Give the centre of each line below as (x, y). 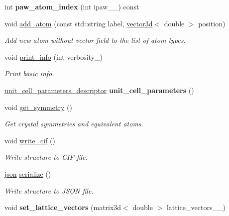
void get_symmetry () (38, 107)
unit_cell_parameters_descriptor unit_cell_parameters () (99, 90)
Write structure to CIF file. (46, 157)
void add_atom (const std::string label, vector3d (79, 23)
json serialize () (28, 173)
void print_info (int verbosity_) (54, 56)
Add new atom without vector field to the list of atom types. (95, 40)
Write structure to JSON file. (49, 190)
